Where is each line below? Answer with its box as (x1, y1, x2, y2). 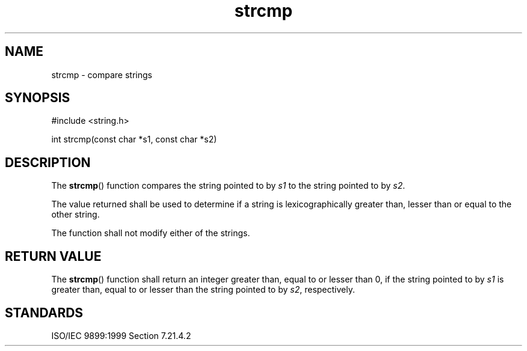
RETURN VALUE (5, 248, 102, 264)
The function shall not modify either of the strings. (51, 228, 250, 239)
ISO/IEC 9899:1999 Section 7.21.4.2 (51, 330, 191, 341)
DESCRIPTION (5, 154, 91, 170)
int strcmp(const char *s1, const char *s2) (51, 134, 217, 145)
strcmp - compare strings (51, 69, 152, 80)
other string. (51, 209, 100, 220)
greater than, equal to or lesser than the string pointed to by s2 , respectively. (51, 284, 355, 295)
